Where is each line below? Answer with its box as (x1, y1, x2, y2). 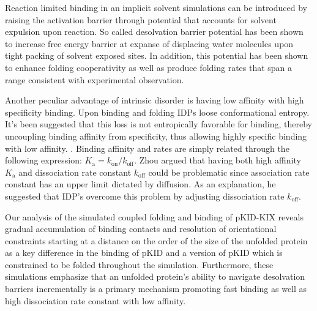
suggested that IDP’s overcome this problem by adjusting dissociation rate (5, 189, 285, 202)
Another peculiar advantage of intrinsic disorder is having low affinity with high (5, 94, 304, 107)
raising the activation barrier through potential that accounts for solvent (5, 13, 277, 26)
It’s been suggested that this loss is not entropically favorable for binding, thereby (5, 118, 312, 130)
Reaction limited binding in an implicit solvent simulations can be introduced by (5, 1, 308, 13)
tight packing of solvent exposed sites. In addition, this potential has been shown (5, 49, 308, 62)
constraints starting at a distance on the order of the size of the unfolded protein (5, 234, 308, 247)
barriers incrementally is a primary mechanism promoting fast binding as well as (5, 282, 307, 295)
